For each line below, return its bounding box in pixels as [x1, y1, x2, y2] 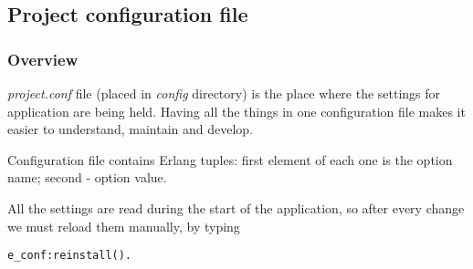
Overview [7, 47, 79, 70]
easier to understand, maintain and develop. [7, 119, 253, 139]
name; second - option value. [7, 168, 167, 187]
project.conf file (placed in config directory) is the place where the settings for [7, 84, 441, 102]
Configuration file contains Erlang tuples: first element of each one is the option [7, 150, 453, 169]
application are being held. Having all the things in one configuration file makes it [7, 101, 466, 120]
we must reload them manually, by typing [7, 216, 240, 235]
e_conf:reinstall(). [7, 249, 132, 263]
